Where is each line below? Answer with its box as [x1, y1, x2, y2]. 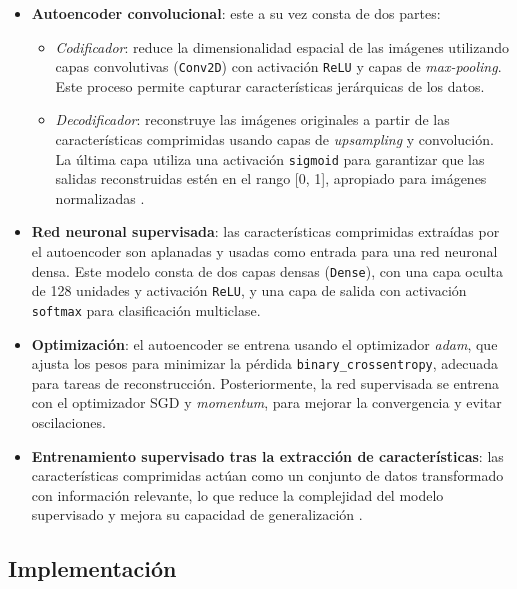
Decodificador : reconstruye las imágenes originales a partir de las [55, 109, 450, 130]
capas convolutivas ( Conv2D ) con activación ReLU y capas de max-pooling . [55, 56, 502, 77]
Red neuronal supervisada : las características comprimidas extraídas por [31, 221, 500, 242]
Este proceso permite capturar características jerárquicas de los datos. [55, 75, 485, 96]
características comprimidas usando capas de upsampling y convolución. [55, 129, 494, 150]
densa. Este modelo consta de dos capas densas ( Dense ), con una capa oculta [31, 260, 504, 281]
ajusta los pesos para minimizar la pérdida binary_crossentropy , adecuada [31, 353, 499, 374]
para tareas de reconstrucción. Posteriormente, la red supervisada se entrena [31, 372, 500, 393]
